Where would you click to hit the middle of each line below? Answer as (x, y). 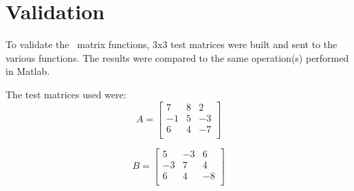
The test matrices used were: (66, 94)
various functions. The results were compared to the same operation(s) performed (177, 57)
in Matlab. (28, 71)
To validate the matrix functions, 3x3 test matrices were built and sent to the (172, 44)
